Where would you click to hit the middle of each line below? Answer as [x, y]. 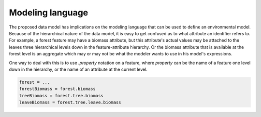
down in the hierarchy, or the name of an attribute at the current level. [78, 69]
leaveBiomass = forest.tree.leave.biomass [70, 103]
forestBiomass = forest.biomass [58, 89]
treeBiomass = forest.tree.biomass [61, 96]
